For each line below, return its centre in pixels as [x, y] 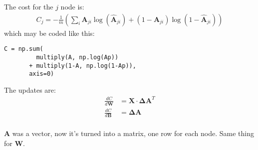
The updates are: [30, 89]
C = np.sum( [24, 49]
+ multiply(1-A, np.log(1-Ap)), [83, 66]
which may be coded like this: [49, 33]
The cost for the [29, 6]
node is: [72, 6]
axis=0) [42, 74]
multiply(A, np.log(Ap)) [77, 57]
